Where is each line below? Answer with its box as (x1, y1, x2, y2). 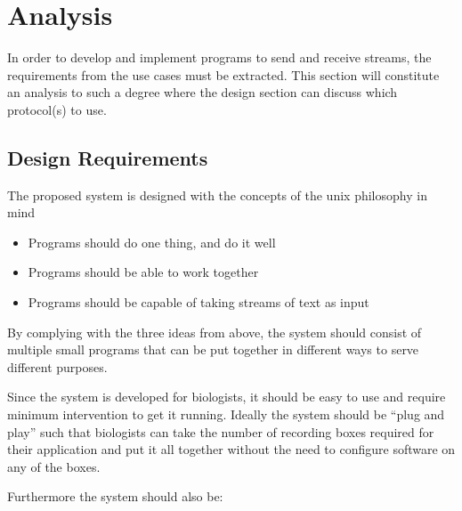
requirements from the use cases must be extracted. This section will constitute (7, 65, 440, 84)
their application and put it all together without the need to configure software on (7, 440, 456, 458)
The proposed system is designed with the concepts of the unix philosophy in (7, 185, 427, 204)
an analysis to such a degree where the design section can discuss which (7, 83, 398, 101)
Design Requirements (7, 143, 208, 171)
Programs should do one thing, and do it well (28, 232, 276, 251)
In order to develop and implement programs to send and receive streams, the (7, 48, 432, 67)
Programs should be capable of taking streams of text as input (28, 293, 369, 312)
